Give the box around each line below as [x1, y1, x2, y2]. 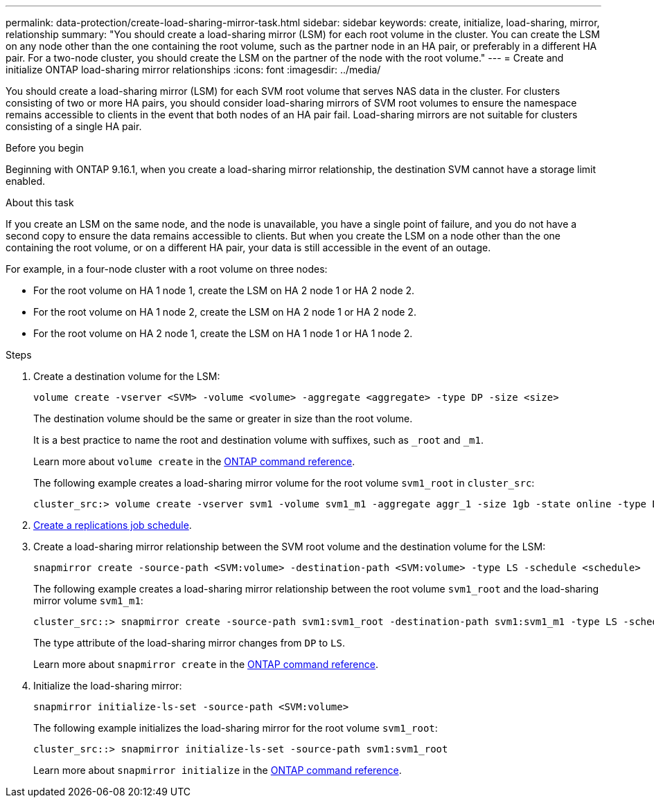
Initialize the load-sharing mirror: [33, 680, 182, 692]
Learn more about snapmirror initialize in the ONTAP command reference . [33, 764, 402, 776]
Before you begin [6, 142, 84, 154]
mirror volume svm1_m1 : [33, 595, 143, 606]
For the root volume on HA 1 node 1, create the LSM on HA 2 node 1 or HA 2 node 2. [33, 285, 415, 296]
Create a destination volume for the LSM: [33, 370, 220, 382]
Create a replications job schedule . [33, 519, 192, 531]
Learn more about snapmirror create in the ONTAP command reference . [33, 658, 379, 670]
